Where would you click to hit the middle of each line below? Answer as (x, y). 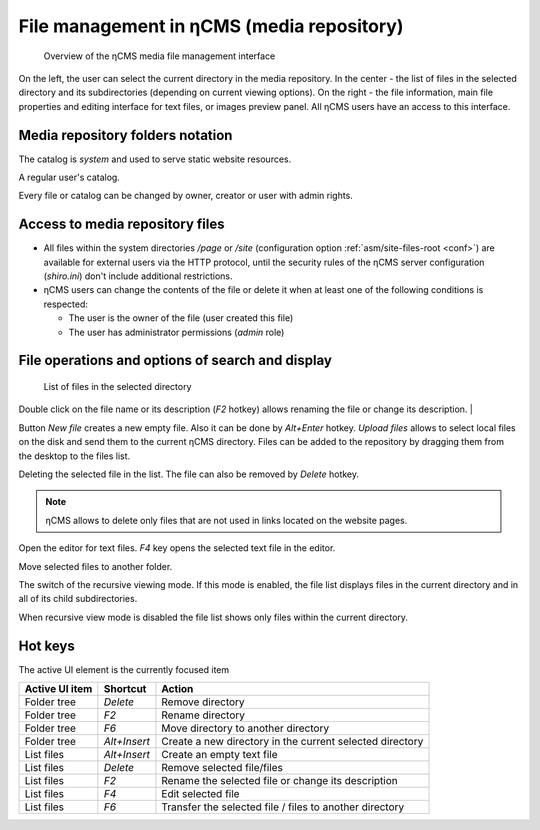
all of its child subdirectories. (78, 599)
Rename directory (203, 715)
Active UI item (58, 689)
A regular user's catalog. (69, 177)
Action (177, 689)
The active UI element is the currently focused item (124, 669)
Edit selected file (200, 794)
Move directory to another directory (245, 728)
